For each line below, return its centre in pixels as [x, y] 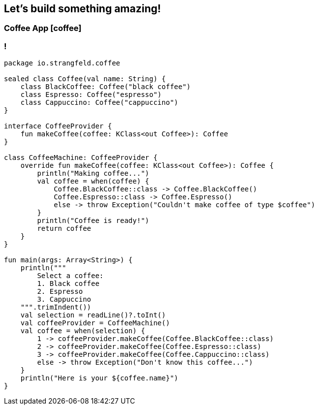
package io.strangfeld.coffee [62, 63]
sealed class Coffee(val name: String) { [85, 79]
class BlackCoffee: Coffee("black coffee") [106, 87]
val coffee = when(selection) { [83, 331]
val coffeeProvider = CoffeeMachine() [95, 323]
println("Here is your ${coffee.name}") [99, 378]
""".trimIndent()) [56, 307]
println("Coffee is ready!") [93, 221]
